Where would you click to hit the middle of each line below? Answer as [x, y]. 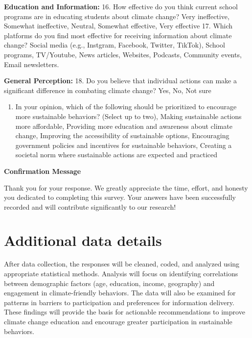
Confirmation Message [43, 171]
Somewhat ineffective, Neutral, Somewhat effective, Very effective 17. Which [118, 26]
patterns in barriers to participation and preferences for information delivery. [119, 302]
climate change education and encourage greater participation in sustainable [118, 321]
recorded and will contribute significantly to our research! [90, 206]
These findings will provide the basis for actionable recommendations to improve [125, 312]
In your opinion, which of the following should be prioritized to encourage [126, 107]
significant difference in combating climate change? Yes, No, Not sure [108, 90]
